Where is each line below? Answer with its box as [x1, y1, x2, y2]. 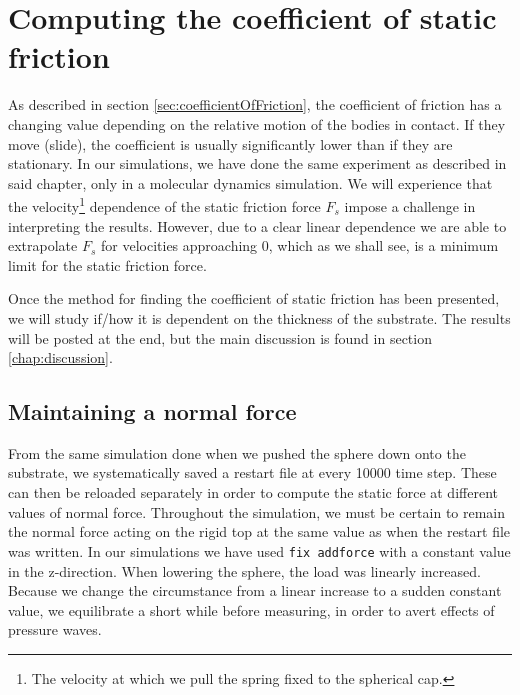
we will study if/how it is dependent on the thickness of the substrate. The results [8, 307, 511, 328]
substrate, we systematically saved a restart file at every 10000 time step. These [8, 462, 497, 483]
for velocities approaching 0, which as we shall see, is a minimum [101, 235, 499, 256]
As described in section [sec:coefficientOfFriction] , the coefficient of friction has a [8, 94, 502, 115]
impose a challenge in [344, 195, 476, 216]
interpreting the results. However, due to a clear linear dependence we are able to [8, 215, 507, 236]
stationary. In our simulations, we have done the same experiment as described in [8, 153, 507, 174]
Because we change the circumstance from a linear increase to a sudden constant [8, 580, 502, 601]
